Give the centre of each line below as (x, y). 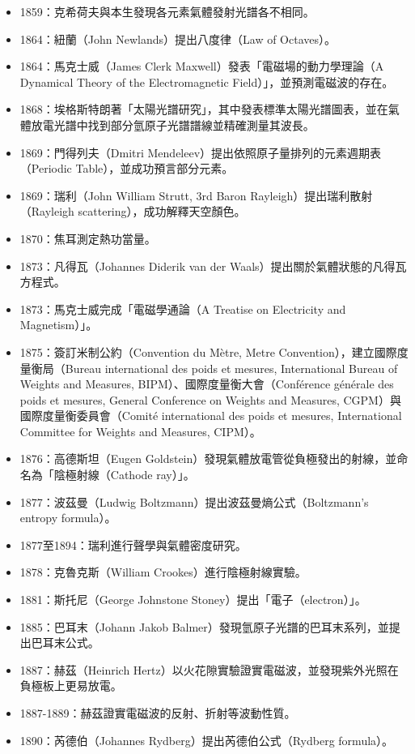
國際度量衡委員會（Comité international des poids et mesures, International (211, 416)
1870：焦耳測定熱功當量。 (88, 238)
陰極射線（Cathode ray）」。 (124, 475)
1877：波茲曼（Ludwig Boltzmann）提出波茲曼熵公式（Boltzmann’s (194, 501)
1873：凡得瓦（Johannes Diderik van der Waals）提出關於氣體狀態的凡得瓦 (213, 266)
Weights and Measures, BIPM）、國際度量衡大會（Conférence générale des (207, 384)
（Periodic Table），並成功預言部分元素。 (127, 168)
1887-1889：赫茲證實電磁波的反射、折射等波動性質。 (158, 713)
